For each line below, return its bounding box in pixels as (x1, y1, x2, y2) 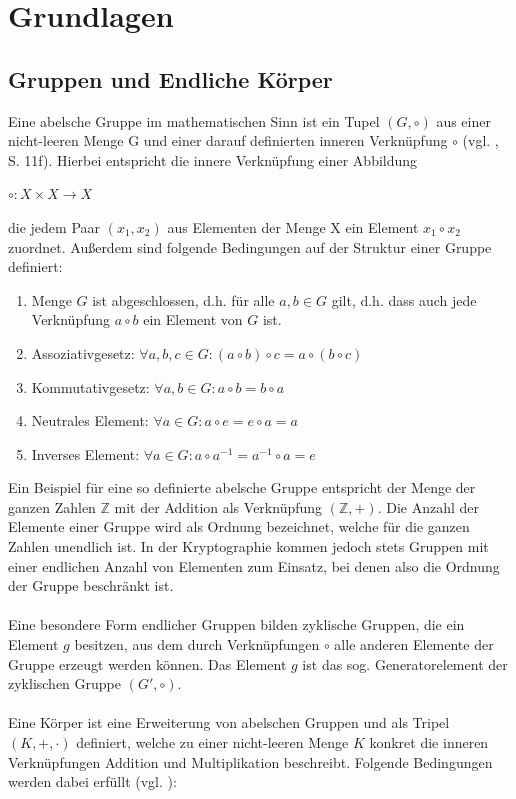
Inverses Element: (31, 443, 140, 464)
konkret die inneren (369, 732, 489, 753)
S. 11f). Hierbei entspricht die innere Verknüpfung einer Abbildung (8, 149, 418, 170)
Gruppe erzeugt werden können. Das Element (8, 653, 287, 674)
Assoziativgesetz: (31, 342, 135, 363)
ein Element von (143, 309, 243, 330)
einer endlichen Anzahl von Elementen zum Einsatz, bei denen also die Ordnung (8, 555, 500, 576)
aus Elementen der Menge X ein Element (167, 216, 419, 237)
